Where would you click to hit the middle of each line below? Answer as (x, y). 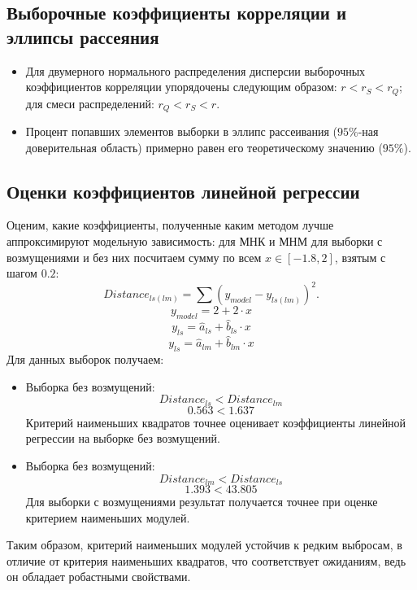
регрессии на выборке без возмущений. (123, 438)
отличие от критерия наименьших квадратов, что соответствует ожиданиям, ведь (206, 560)
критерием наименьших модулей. (108, 517)
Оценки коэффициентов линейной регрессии (183, 191)
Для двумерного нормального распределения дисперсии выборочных (195, 70)
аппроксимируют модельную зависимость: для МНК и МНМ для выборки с (195, 241)
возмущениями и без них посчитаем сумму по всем (134, 257)
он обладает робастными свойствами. (99, 577)
